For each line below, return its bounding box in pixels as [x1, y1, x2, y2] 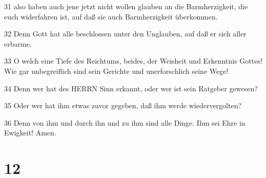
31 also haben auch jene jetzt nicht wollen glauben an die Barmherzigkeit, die [4, 1, 248, 11]
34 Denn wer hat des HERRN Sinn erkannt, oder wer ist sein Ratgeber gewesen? [4, 83, 258, 93]
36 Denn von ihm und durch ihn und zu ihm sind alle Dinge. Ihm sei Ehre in [4, 117, 245, 128]
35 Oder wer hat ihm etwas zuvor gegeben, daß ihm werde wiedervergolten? [4, 100, 242, 111]
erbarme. [4, 38, 32, 49]
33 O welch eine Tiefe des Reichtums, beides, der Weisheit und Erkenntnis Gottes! [4, 55, 262, 66]
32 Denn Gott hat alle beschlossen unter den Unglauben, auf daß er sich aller [4, 28, 247, 39]
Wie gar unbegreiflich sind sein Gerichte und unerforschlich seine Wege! [4, 65, 229, 76]
